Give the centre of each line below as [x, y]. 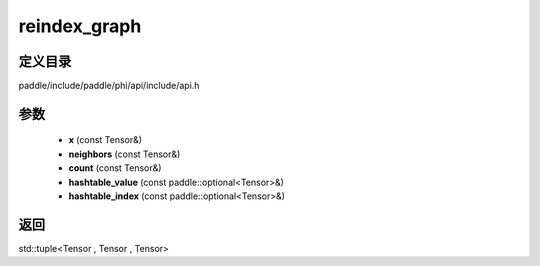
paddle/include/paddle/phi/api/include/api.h [109, 86]
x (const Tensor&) [105, 140]
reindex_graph [80, 26]
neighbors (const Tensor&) [124, 154]
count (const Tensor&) [115, 168]
